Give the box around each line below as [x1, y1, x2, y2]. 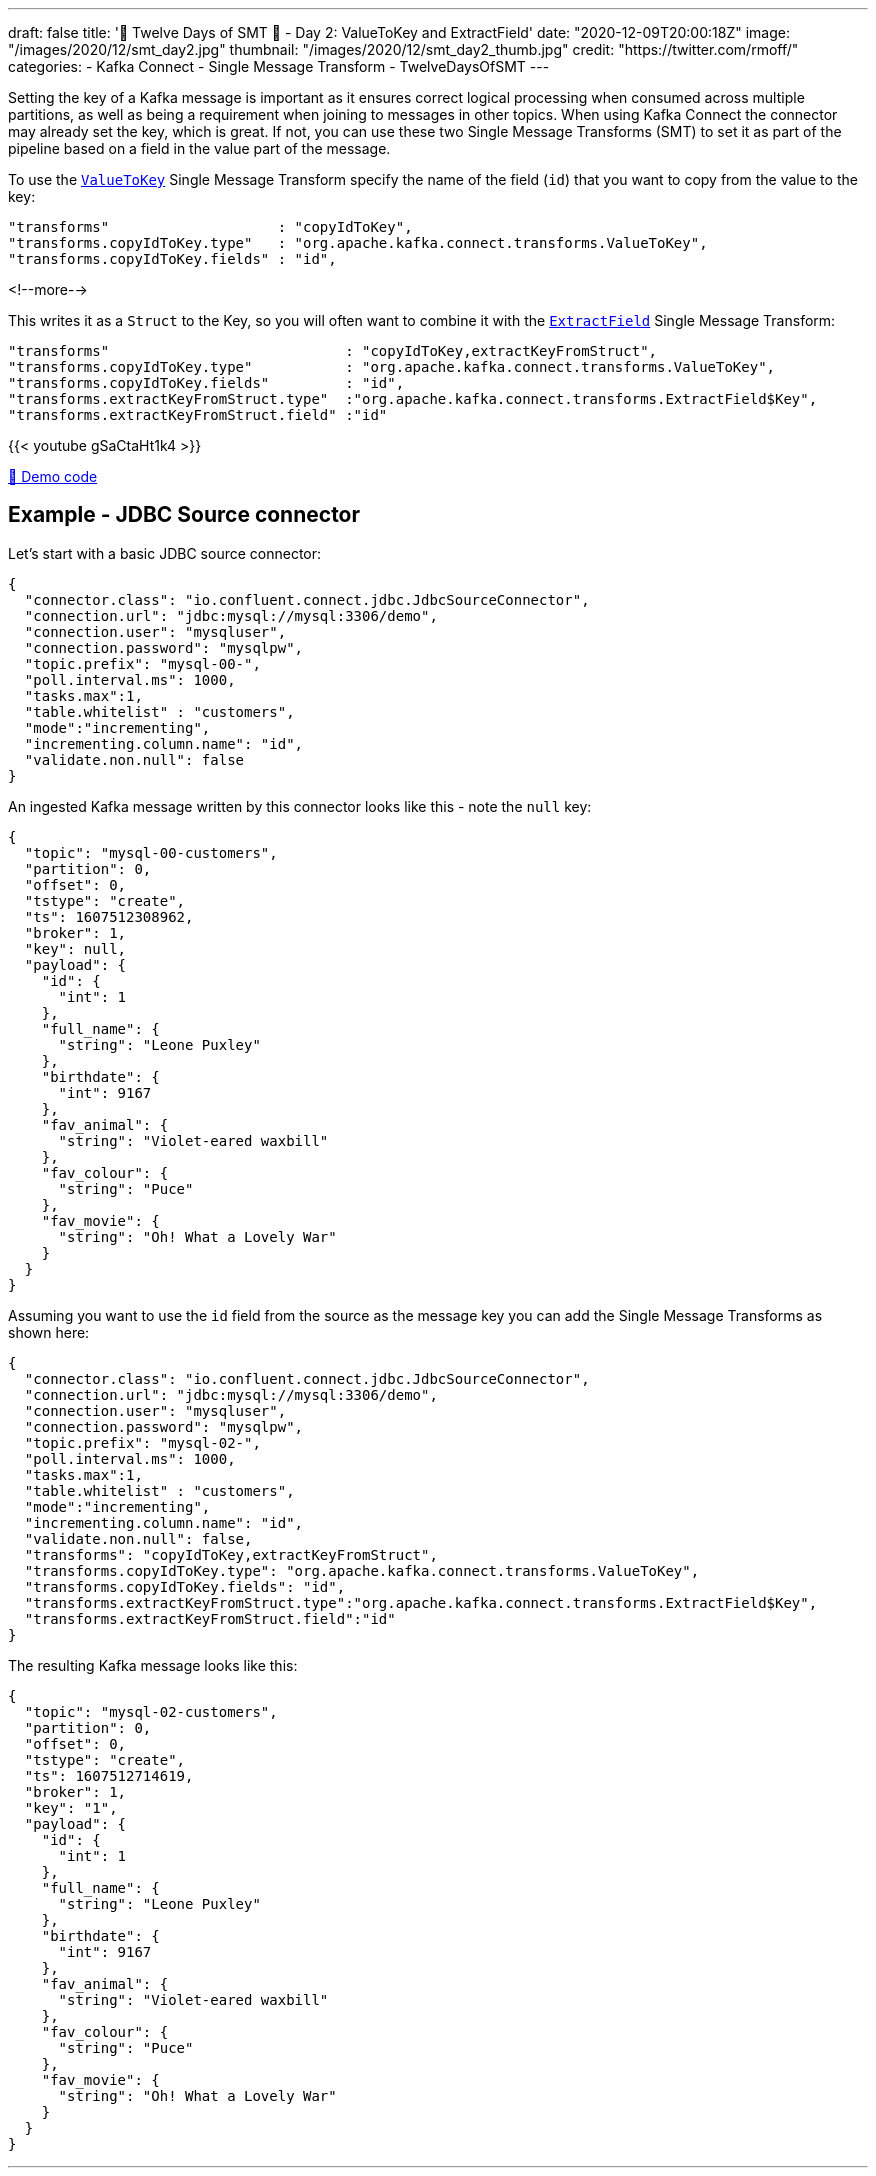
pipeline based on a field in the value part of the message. [8, 140, 391, 157]
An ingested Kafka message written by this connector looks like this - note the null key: [8, 797, 592, 815]
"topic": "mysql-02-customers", [24, 1703, 278, 1720]
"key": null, [24, 940, 127, 957]
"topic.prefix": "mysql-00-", [24, 655, 261, 672]
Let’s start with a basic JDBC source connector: [8, 544, 322, 562]
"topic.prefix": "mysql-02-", [24, 1434, 261, 1451]
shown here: [8, 1323, 90, 1341]
